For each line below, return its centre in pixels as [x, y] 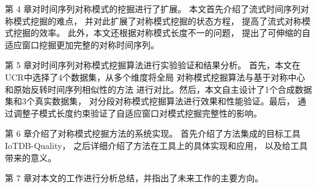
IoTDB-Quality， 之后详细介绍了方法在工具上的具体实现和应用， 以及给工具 [156, 145]
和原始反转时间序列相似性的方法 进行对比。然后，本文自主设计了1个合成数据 [158, 89]
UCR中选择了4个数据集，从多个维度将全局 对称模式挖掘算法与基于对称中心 [155, 77]
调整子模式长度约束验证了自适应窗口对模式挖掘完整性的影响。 [137, 113]
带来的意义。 [31, 157]
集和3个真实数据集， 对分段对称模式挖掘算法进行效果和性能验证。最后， [150, 101]
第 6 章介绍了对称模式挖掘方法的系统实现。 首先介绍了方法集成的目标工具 [153, 133]
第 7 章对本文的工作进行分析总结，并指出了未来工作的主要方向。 [134, 178]
